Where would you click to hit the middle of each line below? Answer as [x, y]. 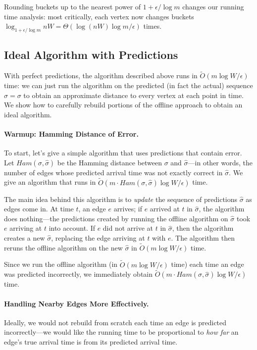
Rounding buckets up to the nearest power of [73, 6]
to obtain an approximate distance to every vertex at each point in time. [133, 95]
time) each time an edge [207, 264]
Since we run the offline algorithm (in [61, 264]
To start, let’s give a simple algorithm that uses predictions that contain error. [123, 153]
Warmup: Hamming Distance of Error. [71, 133]
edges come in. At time [39, 209]
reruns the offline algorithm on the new [63, 247]
